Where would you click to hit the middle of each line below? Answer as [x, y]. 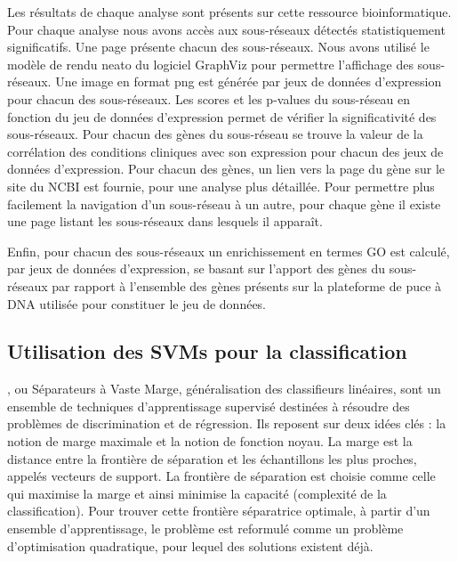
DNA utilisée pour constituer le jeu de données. [137, 303]
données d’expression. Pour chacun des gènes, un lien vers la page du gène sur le [226, 169]
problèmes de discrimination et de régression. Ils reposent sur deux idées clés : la [227, 423]
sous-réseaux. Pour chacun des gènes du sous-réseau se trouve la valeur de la [215, 134]
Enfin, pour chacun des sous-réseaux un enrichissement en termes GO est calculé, [229, 251]
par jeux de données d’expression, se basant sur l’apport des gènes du [197, 268]
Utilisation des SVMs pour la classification [207, 351]
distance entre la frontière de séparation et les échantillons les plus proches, [212, 458]
